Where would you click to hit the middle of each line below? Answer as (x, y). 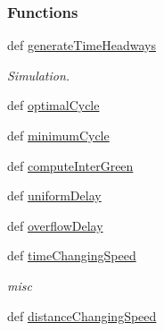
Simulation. (39, 75)
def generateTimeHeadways (82, 45)
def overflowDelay (55, 225)
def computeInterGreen (70, 165)
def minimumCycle (58, 135)
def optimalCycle (53, 105)
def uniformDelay (54, 195)
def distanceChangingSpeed (82, 315)
